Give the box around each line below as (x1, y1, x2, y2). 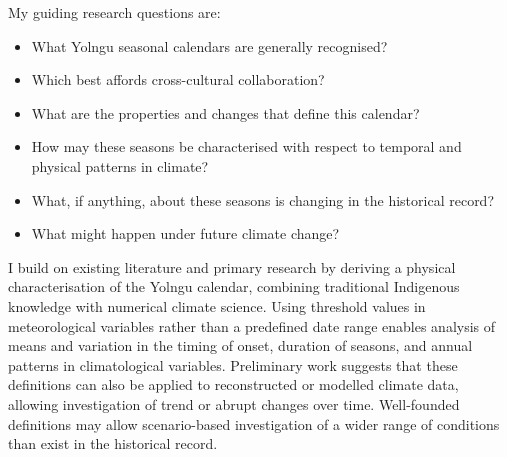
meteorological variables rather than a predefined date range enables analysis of (8, 315, 496, 336)
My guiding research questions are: (8, 2, 221, 22)
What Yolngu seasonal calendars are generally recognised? (31, 35, 388, 56)
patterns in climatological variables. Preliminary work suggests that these (8, 354, 458, 375)
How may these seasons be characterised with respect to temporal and (31, 136, 462, 157)
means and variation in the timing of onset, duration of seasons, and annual (8, 335, 473, 356)
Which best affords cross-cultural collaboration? (31, 69, 325, 90)
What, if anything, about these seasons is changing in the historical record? (31, 189, 495, 210)
